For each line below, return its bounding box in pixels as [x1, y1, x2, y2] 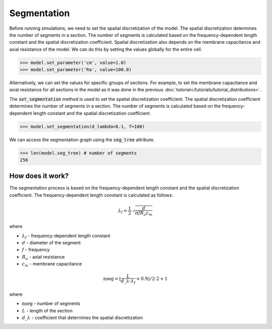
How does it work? [9, 172, 69, 180]
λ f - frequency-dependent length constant [22, 232, 110, 240]
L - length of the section [22, 307, 73, 313]
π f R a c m [135, 210, 153, 217]
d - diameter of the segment [22, 239, 81, 245]
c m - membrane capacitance [22, 261, 82, 268]
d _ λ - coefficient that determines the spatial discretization [22, 315, 143, 321]
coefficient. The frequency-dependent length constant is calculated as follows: [9, 192, 173, 198]
